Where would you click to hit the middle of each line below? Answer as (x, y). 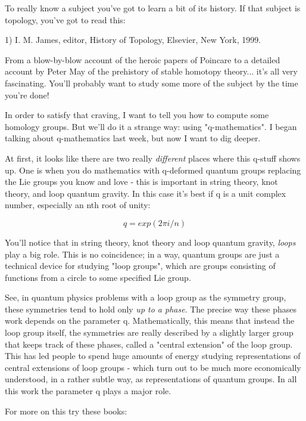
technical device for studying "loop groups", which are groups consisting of (140, 266)
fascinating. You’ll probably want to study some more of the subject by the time (152, 83)
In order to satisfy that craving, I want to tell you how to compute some (137, 115)
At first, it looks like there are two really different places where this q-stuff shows (153, 158)
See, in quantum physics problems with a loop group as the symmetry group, (146, 297)
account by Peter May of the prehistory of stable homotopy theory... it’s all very (151, 71)
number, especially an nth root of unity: (78, 205)
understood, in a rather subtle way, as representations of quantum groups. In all (151, 379)
